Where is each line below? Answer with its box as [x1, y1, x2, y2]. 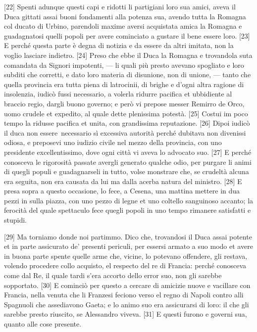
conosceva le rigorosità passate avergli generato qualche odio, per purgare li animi [4, 156, 252, 167]
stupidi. [4, 215, 27, 225]
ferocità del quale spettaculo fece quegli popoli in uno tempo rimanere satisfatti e [4, 205, 251, 215]
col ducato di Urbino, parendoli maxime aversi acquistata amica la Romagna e [4, 21, 242, 31]
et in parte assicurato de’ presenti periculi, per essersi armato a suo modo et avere [4, 241, 253, 251]
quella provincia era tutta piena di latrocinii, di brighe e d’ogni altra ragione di [4, 79, 244, 89]
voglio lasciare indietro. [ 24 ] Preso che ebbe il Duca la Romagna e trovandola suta [4, 49, 253, 60]
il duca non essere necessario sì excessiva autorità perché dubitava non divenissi [4, 127, 246, 138]
